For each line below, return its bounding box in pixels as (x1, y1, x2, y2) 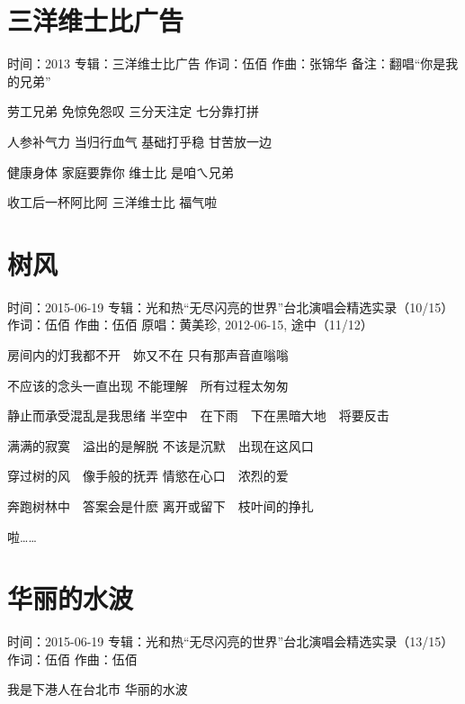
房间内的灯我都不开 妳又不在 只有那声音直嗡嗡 (7, 346, 289, 364)
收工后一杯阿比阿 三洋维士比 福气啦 (7, 193, 218, 212)
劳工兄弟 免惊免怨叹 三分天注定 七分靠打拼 (7, 102, 259, 121)
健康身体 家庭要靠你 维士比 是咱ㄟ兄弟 (7, 162, 234, 181)
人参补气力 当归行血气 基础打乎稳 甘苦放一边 (7, 131, 272, 150)
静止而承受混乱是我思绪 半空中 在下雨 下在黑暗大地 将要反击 (7, 406, 389, 425)
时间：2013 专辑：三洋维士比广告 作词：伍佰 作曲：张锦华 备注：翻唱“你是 (7, 54, 446, 73)
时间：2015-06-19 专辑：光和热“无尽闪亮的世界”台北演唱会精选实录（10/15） (7, 297, 454, 316)
